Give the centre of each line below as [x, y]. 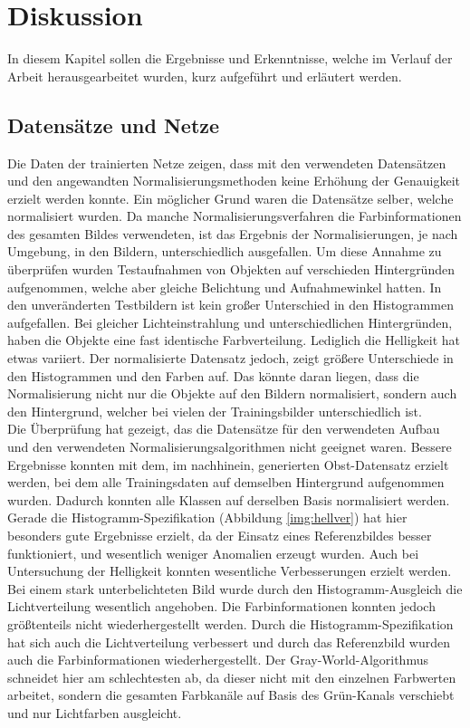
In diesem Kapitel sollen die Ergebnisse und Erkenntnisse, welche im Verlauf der [230, 58]
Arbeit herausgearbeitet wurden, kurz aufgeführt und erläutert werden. [205, 76]
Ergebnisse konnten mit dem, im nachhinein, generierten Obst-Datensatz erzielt [228, 464]
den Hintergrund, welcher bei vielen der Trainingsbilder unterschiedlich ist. [215, 411]
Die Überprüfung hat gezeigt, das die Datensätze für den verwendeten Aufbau [224, 429]
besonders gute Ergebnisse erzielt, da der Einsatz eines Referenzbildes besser [220, 535]
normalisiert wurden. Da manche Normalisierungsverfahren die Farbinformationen [235, 216]
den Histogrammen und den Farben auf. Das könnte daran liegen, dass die [213, 375]
